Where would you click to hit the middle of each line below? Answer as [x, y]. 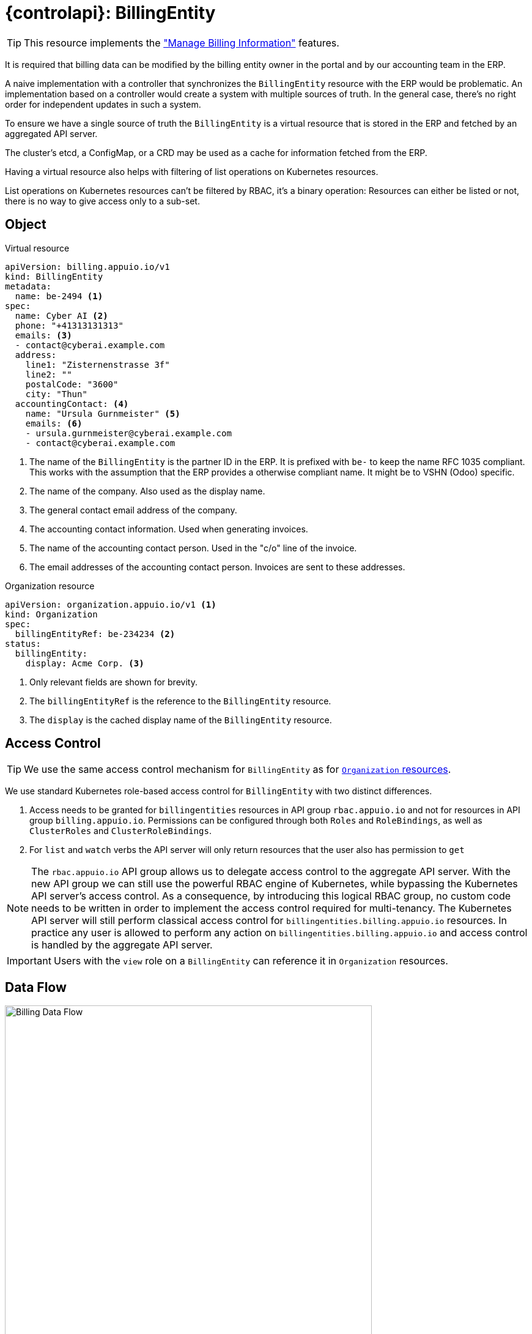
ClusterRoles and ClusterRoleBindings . [120, 831]
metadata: [28, 286]
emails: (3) [43, 335]
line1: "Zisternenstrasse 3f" [98, 364]
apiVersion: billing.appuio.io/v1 [87, 266]
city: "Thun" [56, 394]
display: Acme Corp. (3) [85, 663]
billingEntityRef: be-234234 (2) [95, 634]
